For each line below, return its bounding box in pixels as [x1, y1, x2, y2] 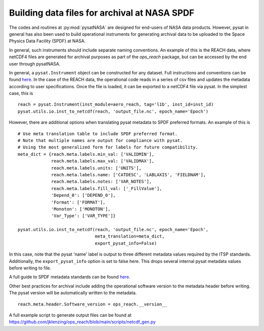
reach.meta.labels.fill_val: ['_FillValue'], [51, 186, 162, 191]
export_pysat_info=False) [94, 240, 157, 246]
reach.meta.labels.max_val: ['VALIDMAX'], [51, 158, 154, 164]
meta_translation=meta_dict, [94, 234, 165, 239]
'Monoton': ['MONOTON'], [51, 206, 111, 212]
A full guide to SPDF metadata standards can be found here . [9, 274, 131, 280]
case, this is [9, 91, 33, 96]
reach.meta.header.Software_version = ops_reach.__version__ [18, 301, 167, 307]
